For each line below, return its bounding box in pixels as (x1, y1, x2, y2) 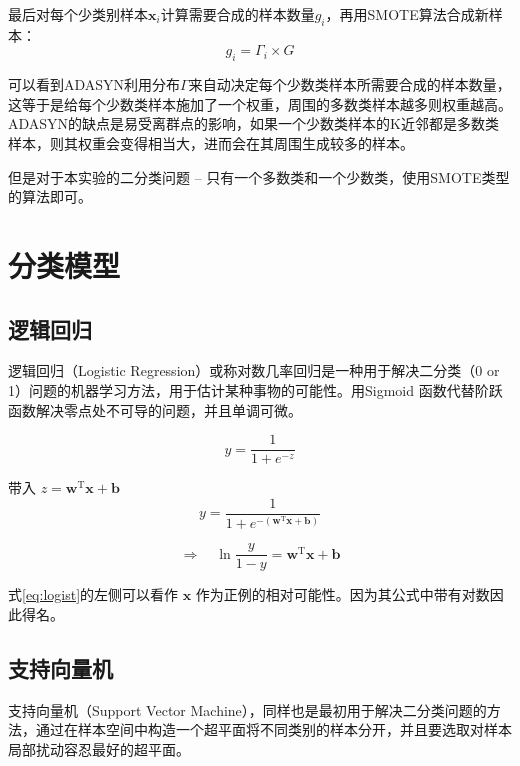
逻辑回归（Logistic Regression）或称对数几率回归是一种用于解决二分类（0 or (8, 360, 500, 381)
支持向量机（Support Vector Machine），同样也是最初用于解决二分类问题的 (8, 699, 487, 720)
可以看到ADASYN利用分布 (8, 74, 181, 95)
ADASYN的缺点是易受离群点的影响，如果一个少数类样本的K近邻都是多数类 (8, 113, 499, 134)
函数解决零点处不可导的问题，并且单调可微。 (8, 399, 302, 420)
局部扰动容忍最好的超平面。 (8, 738, 190, 759)
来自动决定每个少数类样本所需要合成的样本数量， (188, 74, 511, 95)
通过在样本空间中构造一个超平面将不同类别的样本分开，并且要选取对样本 (35, 719, 512, 740)
